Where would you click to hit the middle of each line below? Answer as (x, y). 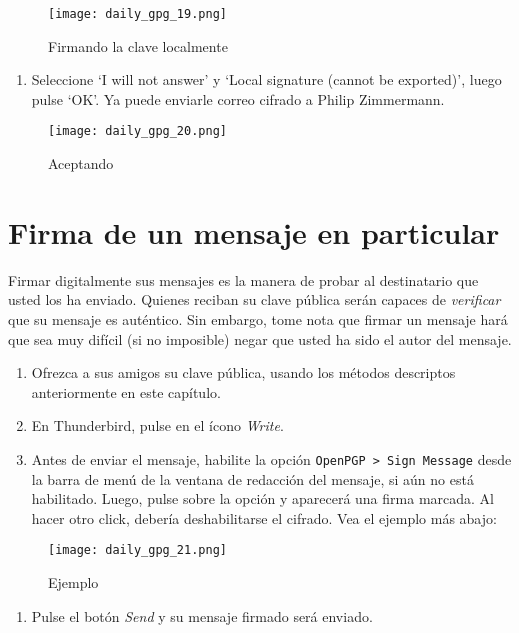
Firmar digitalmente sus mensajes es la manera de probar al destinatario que (243, 279)
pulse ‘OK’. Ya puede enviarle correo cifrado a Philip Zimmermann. (238, 98)
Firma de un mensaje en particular (254, 231)
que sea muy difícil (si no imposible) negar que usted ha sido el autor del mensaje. (260, 338)
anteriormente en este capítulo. (126, 391)
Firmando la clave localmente (138, 45)
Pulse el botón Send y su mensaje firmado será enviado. (202, 615)
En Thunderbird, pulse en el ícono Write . (157, 425)
